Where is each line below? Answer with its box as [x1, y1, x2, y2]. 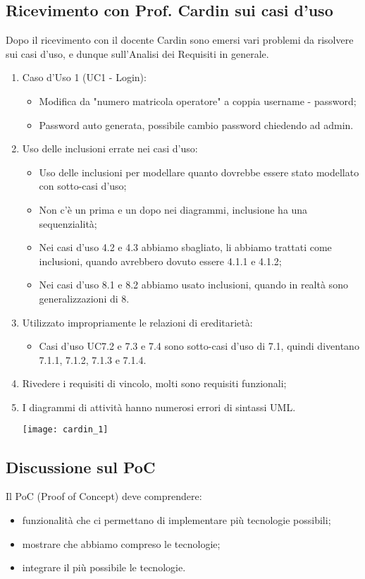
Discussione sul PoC [6, 456, 156, 477]
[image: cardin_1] [22, 425, 109, 435]
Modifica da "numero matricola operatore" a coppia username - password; [39, 93, 357, 108]
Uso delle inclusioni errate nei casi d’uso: [22, 141, 198, 156]
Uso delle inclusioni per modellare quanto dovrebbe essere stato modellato [39, 164, 359, 179]
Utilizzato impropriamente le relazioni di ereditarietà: [22, 315, 253, 329]
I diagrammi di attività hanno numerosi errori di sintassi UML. [22, 399, 296, 414]
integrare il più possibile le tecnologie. [22, 560, 186, 575]
